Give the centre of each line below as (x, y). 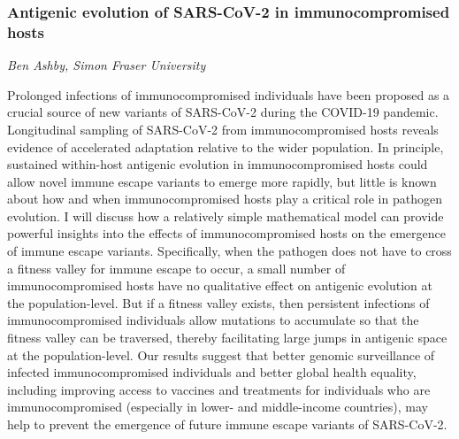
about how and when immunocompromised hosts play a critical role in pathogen (225, 199)
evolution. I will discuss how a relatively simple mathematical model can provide (226, 216)
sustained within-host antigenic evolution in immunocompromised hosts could (218, 164)
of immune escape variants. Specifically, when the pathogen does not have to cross (229, 251)
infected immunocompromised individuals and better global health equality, (212, 372)
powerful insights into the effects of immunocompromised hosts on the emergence (226, 233)
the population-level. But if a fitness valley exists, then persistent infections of (218, 302)
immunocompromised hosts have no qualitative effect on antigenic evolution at (220, 285)
